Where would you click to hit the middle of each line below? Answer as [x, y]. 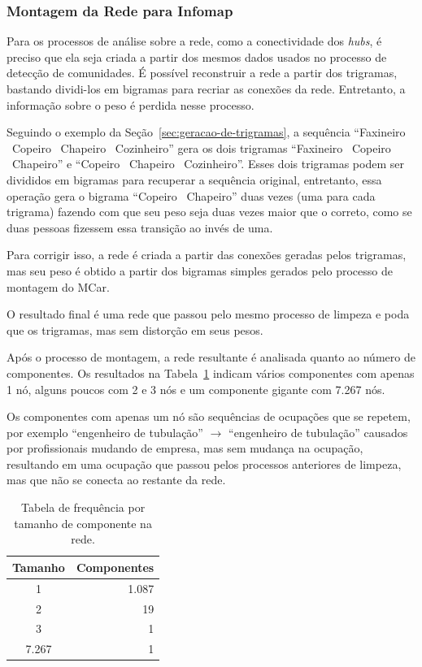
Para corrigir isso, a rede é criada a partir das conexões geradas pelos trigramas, [207, 255]
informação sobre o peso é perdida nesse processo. [131, 104]
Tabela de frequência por [83, 507]
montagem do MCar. [58, 286]
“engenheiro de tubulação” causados [318, 432]
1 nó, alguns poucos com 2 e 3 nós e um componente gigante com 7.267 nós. [196, 389]
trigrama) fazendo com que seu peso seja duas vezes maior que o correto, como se [209, 212]
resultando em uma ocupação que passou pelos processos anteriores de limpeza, [204, 463]
